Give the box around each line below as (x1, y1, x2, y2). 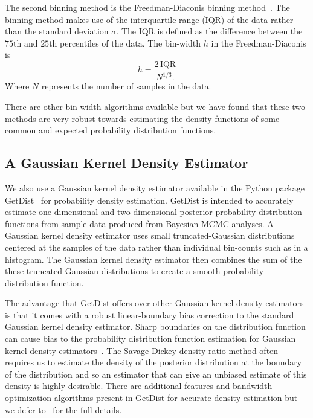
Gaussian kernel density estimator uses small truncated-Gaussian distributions (5, 229, 295, 242)
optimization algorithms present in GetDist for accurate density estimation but (5, 391, 298, 404)
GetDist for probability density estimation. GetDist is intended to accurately (5, 193, 294, 206)
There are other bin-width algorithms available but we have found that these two (5, 100, 305, 112)
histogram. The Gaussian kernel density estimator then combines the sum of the (5, 252, 302, 265)
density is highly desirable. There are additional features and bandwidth (5, 379, 273, 392)
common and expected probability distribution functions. (5, 124, 216, 137)
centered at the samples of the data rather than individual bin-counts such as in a (5, 240, 308, 253)
